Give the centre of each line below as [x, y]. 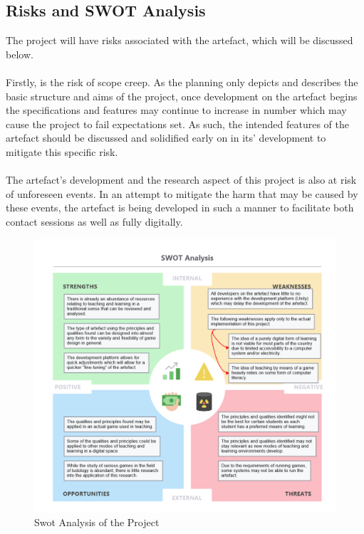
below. [20, 54]
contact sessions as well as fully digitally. [94, 221]
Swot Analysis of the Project [97, 522]
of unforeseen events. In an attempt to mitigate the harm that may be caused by [182, 193]
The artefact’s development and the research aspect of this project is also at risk [181, 180]
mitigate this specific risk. [62, 151]
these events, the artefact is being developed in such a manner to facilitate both [180, 208]
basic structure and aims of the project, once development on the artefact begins [182, 96]
